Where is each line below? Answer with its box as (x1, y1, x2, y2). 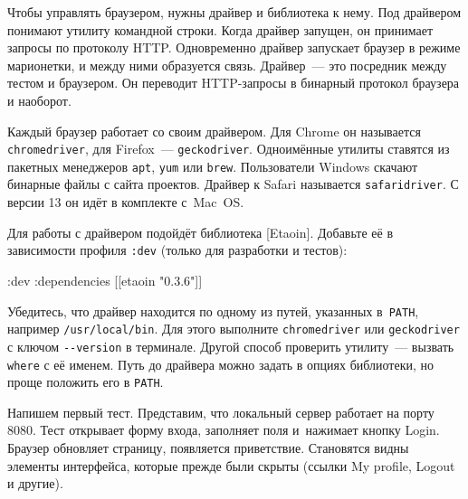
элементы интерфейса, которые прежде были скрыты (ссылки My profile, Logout (7, 456, 455, 475)
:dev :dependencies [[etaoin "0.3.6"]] (7, 270, 203, 289)
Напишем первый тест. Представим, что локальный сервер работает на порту (7, 402, 435, 421)
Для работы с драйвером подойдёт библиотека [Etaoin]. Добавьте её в (7, 222, 394, 241)
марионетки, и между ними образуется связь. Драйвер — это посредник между (7, 55, 447, 74)
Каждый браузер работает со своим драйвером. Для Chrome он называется (7, 121, 421, 140)
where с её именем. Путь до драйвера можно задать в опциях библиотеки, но (7, 354, 435, 373)
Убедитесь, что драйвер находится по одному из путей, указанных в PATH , (7, 301, 419, 320)
